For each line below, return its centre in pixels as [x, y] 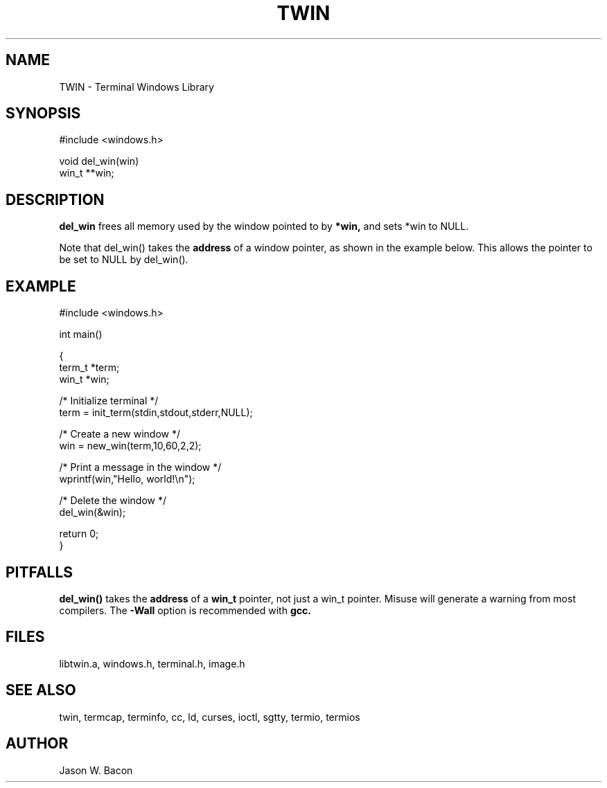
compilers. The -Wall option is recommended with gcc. [185, 610]
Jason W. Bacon [96, 770]
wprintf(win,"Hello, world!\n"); [127, 479]
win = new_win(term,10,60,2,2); [130, 446]
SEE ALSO [41, 690]
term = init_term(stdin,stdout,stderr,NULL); [156, 413]
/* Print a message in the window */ [140, 467]
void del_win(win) [99, 161]
